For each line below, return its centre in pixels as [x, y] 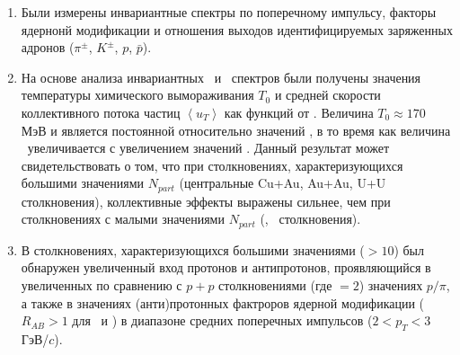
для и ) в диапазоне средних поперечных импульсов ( [222, 320]
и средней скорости [327, 95]
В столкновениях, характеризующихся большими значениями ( [193, 249]
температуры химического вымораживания [137, 95]
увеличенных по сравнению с [102, 285]
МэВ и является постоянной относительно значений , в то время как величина [236, 130]
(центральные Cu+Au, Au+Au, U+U [283, 183]
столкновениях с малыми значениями [123, 219]
